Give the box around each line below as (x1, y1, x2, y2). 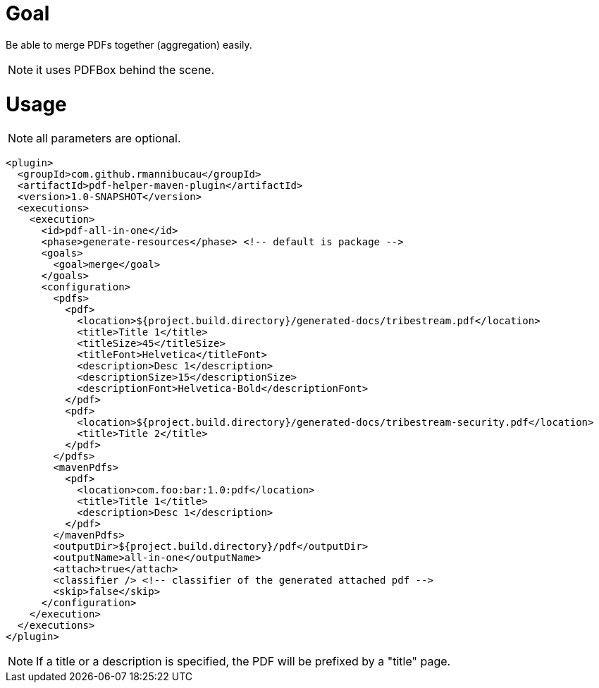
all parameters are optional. (36, 131, 181, 146)
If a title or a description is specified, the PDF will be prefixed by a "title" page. (36, 654, 451, 669)
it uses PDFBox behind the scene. (36, 62, 215, 77)
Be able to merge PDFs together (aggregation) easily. (6, 38, 252, 51)
